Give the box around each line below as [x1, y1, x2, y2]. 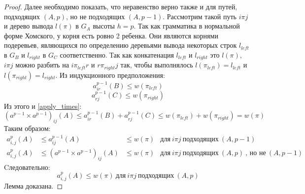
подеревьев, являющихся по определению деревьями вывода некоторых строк [4, 40, 237, 50]
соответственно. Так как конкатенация [60, 49, 174, 60]
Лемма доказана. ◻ [4, 181, 63, 191]
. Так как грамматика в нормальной [134, 21, 240, 31]
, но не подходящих [66, 11, 125, 21]
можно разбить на [15, 60, 69, 70]
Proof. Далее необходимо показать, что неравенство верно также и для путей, [4, 1, 237, 11]
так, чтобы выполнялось [120, 60, 193, 70]
